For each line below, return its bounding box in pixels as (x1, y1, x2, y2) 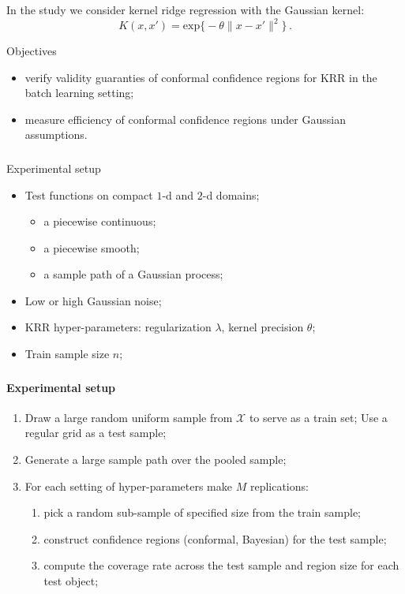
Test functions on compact (24, 186, 153, 203)
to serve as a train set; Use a (249, 409, 388, 425)
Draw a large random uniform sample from (24, 409, 233, 425)
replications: (249, 477, 309, 494)
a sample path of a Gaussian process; (43, 266, 223, 282)
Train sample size (24, 346, 110, 362)
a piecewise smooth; (43, 239, 140, 256)
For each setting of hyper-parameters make (24, 477, 233, 494)
